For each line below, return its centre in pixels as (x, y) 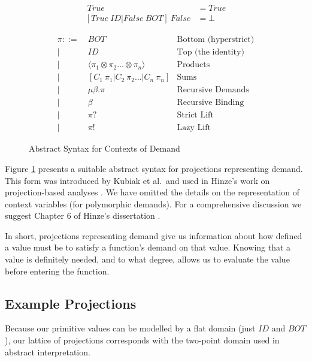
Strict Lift (195, 115)
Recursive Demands (213, 90)
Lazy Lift (194, 128)
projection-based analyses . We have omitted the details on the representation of (152, 192)
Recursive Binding (210, 103)
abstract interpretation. (48, 352)
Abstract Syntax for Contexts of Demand (104, 148)
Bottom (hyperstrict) (216, 40)
